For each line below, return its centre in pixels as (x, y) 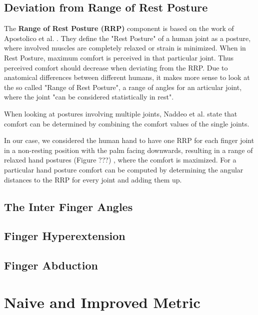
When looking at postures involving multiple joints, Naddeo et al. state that (121, 113)
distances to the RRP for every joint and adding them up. (93, 179)
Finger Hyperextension (65, 236)
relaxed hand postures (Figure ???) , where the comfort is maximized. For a (120, 160)
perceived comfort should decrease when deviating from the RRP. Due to (116, 67)
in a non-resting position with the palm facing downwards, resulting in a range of (128, 150)
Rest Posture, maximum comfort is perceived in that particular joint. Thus (119, 57)
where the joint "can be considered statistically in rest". (89, 97)
